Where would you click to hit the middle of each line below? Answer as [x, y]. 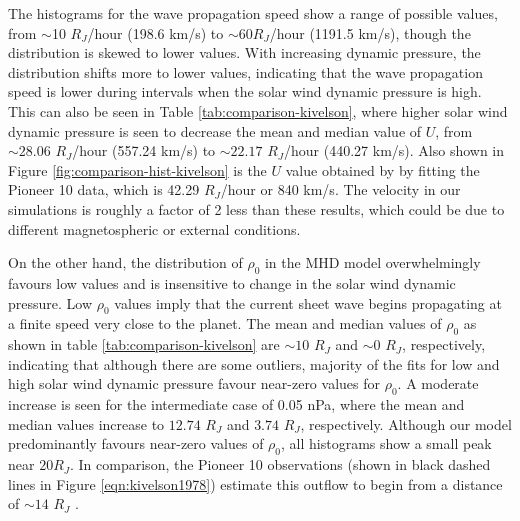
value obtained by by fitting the [382, 169]
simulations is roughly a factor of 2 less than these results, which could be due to [256, 208]
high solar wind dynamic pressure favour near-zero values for [194, 383]
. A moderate [438, 383]
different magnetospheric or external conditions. [154, 228]
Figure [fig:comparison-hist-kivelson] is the [137, 169]
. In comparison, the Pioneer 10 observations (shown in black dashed [280, 464]
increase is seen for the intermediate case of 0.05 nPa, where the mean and [236, 404]
